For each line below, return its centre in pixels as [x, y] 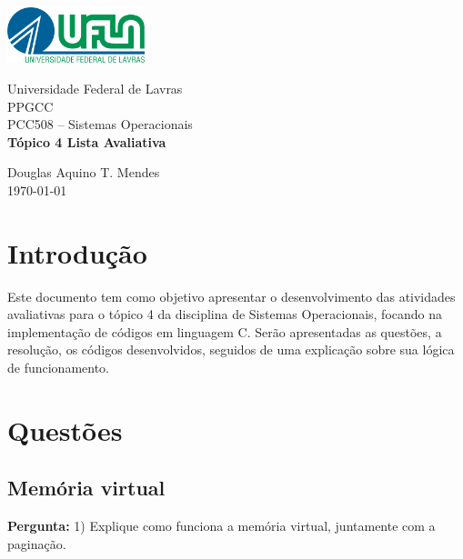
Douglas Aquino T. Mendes [84, 172]
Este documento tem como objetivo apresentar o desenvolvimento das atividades [231, 296]
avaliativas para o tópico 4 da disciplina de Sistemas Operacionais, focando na [225, 314]
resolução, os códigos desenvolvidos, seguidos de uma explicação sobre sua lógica [231, 349]
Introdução [77, 252]
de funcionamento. [59, 368]
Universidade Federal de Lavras [95, 88]
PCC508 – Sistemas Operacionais [100, 124]
